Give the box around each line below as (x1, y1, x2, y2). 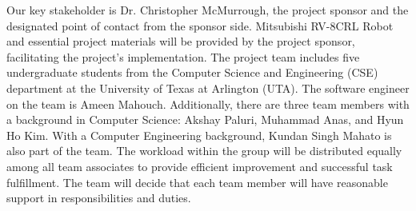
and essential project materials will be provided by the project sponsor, (6, 33, 355, 50)
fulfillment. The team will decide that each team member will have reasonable (6, 173, 388, 190)
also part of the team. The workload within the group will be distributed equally (6, 142, 402, 159)
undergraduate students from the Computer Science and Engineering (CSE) (6, 64, 378, 81)
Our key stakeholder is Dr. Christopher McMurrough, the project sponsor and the (6, 2, 409, 18)
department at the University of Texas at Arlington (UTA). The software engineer (6, 79, 410, 96)
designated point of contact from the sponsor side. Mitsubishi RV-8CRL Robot (6, 17, 394, 34)
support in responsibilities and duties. (6, 189, 191, 206)
